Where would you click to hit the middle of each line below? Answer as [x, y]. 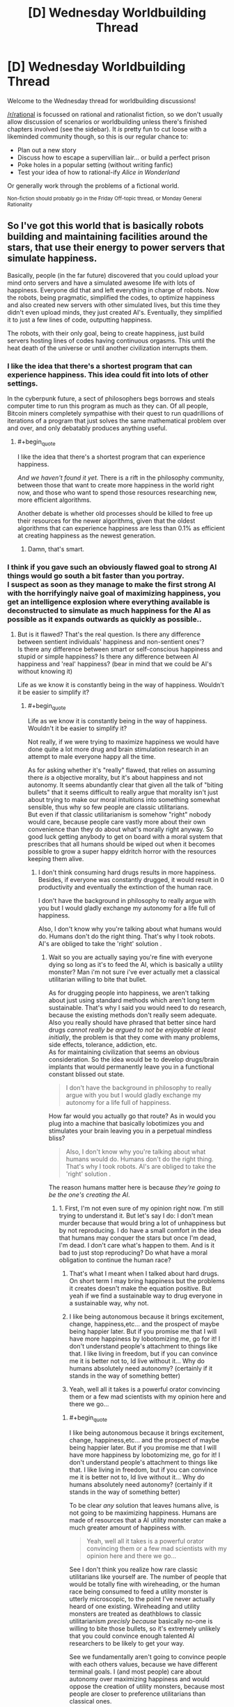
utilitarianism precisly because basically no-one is [141, 1621]
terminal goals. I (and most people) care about [135, 1671]
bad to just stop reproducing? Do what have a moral [133, 1252]
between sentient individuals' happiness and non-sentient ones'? [111, 642]
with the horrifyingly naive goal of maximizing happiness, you [114, 593]
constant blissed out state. [87, 1074]
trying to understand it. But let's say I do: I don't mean [136, 1216]
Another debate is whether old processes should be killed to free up [115, 513]
